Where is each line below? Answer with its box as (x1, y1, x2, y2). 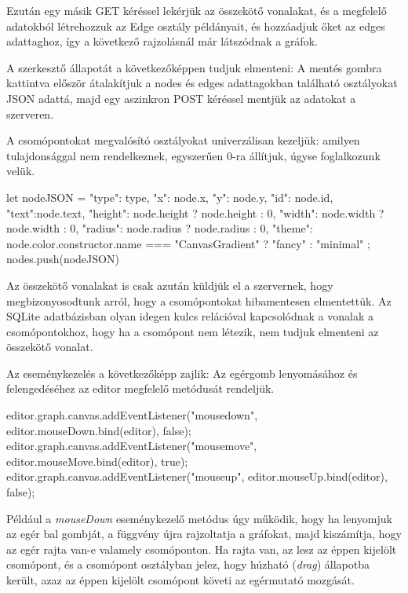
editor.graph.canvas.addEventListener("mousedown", (6, 407, 258, 423)
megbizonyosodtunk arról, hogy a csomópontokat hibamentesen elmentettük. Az (6, 292, 392, 309)
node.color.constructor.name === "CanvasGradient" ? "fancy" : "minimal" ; (6, 235, 370, 251)
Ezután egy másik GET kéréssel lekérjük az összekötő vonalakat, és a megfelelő (6, 2, 387, 18)
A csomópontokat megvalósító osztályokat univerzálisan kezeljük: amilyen (6, 132, 360, 148)
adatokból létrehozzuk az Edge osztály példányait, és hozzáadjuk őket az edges (6, 17, 385, 34)
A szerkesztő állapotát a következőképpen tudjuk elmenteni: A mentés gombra (6, 59, 382, 75)
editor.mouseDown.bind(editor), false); (6, 422, 191, 438)
